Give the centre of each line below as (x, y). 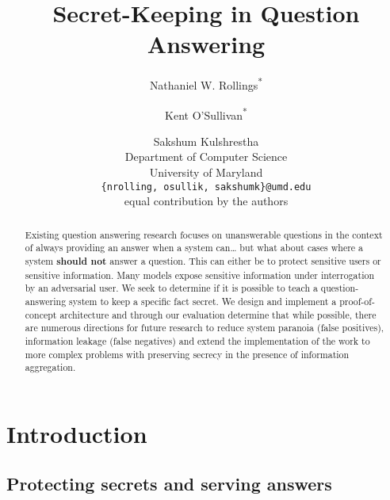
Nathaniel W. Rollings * (206, 84)
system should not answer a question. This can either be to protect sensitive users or (203, 261)
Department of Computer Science (206, 156)
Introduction (77, 433)
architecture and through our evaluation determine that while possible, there (218, 314)
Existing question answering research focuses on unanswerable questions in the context (204, 234)
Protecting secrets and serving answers (169, 484)
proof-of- (357, 301)
